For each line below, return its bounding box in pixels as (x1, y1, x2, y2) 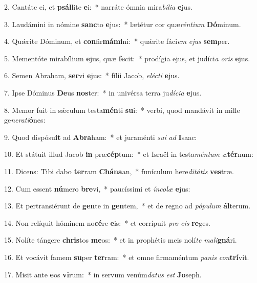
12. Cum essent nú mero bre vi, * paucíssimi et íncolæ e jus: (4, 183, 190, 194)
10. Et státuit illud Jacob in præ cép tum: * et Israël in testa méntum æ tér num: (4, 149, 253, 159)
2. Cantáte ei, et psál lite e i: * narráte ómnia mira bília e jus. (4, 2, 192, 12)
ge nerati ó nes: (4, 114, 46, 125)
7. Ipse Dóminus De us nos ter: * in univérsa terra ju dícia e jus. (4, 87, 202, 98)
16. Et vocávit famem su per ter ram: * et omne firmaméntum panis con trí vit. (4, 251, 249, 262)
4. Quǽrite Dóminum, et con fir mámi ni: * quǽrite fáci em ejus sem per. (4, 36, 230, 46)
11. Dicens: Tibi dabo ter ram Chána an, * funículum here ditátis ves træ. (4, 166, 234, 176)
